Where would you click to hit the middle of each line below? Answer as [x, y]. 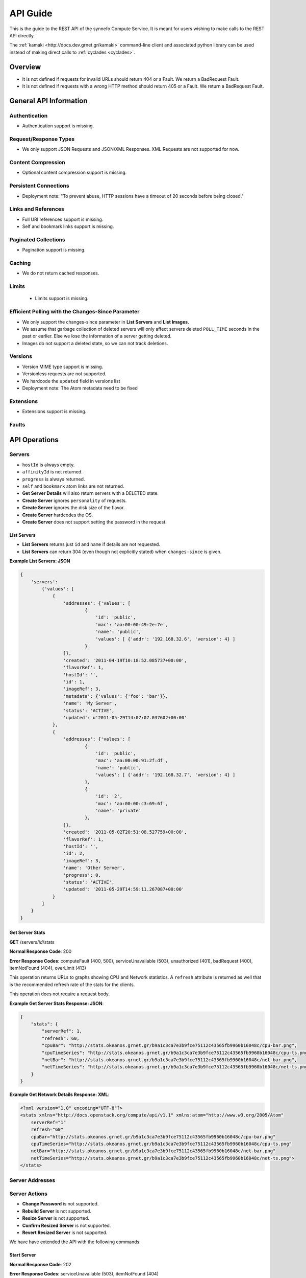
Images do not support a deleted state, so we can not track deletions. [95, 343]
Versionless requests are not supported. [64, 374]
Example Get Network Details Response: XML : [59, 1094]
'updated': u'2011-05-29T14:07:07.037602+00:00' [125, 717]
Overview [25, 67]
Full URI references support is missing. [63, 219]
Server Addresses [32, 1180]
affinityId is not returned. [52, 472]
